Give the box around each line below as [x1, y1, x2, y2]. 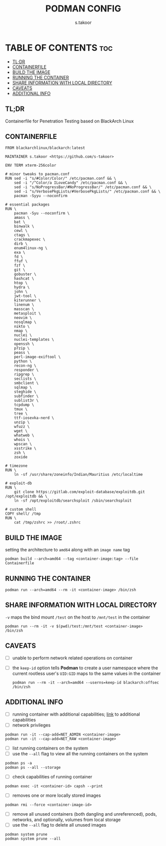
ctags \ [14, 232, 30, 238]
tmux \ [14, 407, 28, 412]
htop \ [14, 281, 28, 286]
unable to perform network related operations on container [12, 655, 133, 661]
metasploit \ [14, 311, 41, 316]
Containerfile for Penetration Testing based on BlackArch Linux [5, 118, 134, 124]
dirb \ [14, 241, 28, 246]
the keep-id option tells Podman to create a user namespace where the [12, 665, 159, 671]
